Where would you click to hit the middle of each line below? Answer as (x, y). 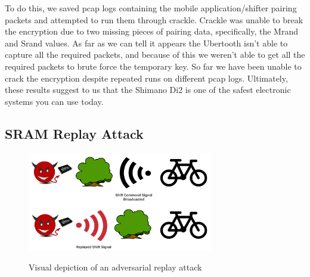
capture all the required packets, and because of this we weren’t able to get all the (155, 55)
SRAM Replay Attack (74, 133)
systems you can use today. (54, 101)
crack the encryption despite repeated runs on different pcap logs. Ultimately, (146, 78)
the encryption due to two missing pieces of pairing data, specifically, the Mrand (151, 31)
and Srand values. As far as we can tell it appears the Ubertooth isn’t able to (146, 43)
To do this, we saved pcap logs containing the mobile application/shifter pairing (151, 8)
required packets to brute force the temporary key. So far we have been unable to (153, 66)
